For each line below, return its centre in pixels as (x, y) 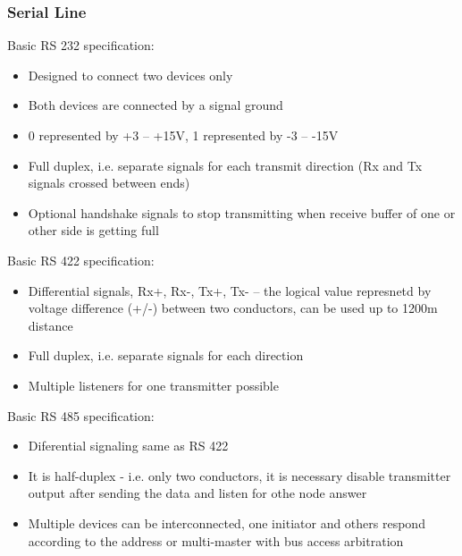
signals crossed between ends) (109, 183)
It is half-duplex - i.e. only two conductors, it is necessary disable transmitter (239, 475)
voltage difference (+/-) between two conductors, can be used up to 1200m (233, 308)
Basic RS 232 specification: (81, 45)
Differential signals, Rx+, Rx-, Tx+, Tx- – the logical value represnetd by (230, 290)
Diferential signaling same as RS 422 (128, 446)
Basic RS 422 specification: (81, 260)
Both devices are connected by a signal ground (155, 105)
